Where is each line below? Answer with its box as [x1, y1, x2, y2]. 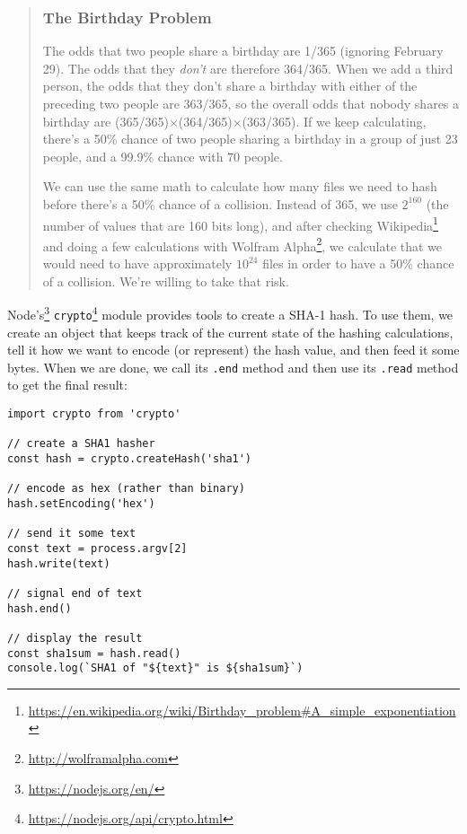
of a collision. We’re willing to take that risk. [42, 271, 289, 290]
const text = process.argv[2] [7, 541, 188, 555]
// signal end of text [7, 586, 143, 600]
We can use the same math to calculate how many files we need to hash [42, 177, 437, 196]
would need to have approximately [42, 254, 233, 273]
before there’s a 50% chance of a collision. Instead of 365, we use [42, 194, 398, 213]
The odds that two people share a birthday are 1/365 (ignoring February [42, 41, 444, 60]
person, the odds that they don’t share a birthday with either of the [42, 76, 418, 95]
